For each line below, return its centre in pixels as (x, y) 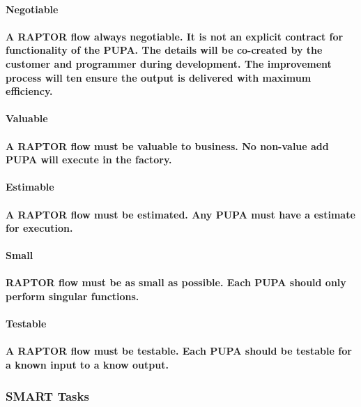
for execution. (39, 228)
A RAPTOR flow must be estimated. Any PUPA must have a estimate (180, 214)
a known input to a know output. (87, 365)
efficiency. (29, 91)
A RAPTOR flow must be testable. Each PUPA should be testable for (179, 351)
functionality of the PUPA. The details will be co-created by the (164, 50)
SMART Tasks (47, 395)
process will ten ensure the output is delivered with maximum (159, 77)
